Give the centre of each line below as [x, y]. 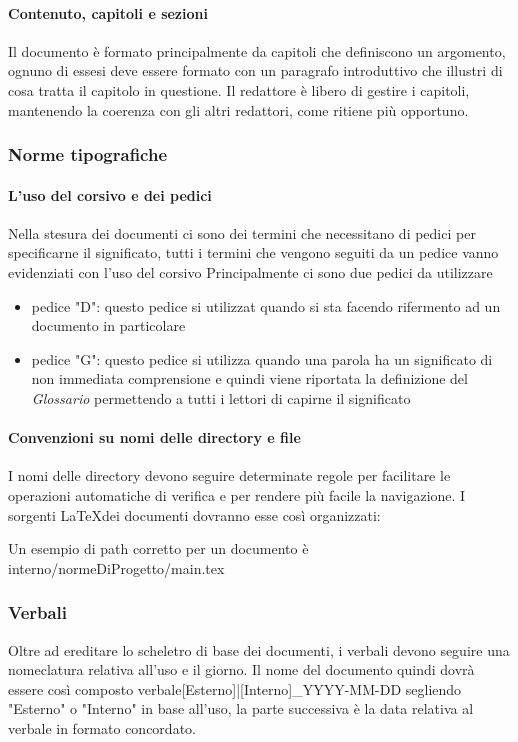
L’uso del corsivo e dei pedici [110, 194]
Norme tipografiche [88, 154]
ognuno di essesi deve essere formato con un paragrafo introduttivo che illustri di [255, 70]
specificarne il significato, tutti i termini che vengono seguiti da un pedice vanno [253, 252]
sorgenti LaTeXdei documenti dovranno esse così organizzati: [194, 514]
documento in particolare [108, 325]
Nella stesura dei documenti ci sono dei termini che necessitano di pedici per [242, 232]
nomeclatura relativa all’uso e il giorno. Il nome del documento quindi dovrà [241, 669]
